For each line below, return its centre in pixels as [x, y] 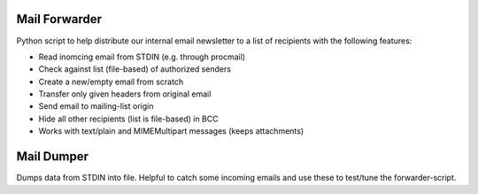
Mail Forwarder [59, 19]
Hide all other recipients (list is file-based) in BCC [128, 119]
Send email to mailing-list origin [96, 106]
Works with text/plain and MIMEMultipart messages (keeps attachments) [171, 131]
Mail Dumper [52, 156]
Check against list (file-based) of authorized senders [135, 69]
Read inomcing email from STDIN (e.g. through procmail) [142, 57]
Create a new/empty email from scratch [111, 81]
